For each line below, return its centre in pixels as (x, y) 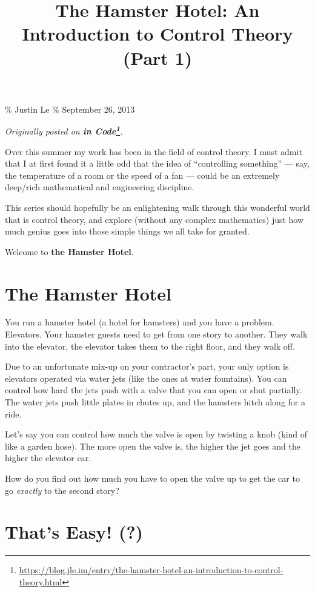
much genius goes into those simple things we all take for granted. (127, 231)
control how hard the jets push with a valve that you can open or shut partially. (154, 390)
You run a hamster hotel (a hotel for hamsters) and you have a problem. (140, 322)
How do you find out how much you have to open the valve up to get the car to (152, 478)
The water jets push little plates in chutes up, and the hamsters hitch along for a (155, 402)
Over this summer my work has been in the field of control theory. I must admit (154, 151)
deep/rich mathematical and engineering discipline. (100, 187)
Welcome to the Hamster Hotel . (69, 251)
